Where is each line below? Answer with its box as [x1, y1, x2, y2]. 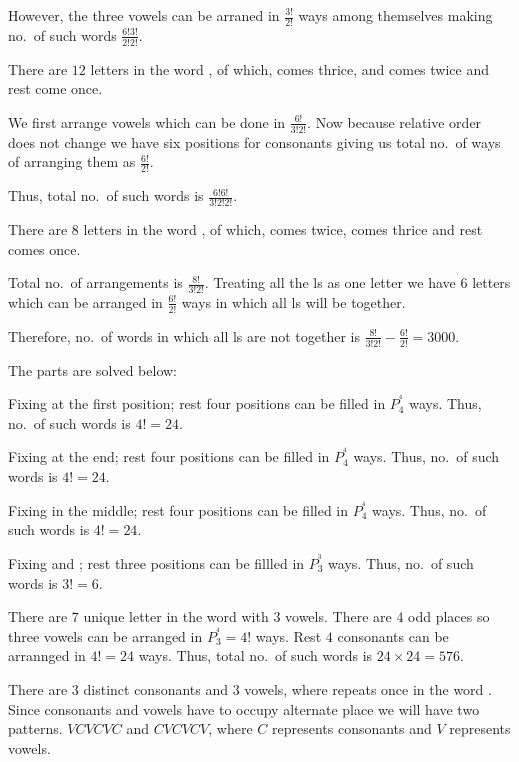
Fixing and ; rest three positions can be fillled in [8, 552, 305, 573]
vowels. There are [285, 606, 392, 627]
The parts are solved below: [8, 359, 177, 380]
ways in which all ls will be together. [181, 291, 406, 312]
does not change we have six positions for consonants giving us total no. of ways [8, 131, 501, 152]
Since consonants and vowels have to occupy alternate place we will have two [8, 698, 480, 719]
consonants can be [337, 625, 449, 646]
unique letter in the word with [83, 606, 269, 627]
